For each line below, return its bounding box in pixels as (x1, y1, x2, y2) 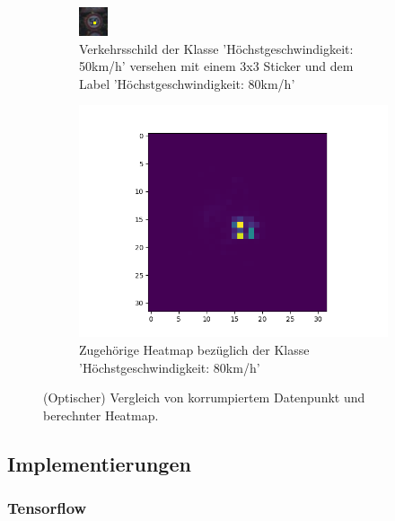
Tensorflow (7, 497, 87, 519)
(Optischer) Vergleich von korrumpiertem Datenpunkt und (43, 388, 365, 407)
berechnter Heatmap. (43, 405, 159, 424)
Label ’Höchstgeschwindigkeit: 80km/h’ (79, 74, 295, 93)
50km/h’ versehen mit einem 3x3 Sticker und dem (79, 57, 354, 75)
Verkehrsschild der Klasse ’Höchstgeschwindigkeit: (79, 39, 354, 57)
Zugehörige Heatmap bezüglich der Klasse (79, 340, 310, 358)
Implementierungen (7, 449, 191, 477)
